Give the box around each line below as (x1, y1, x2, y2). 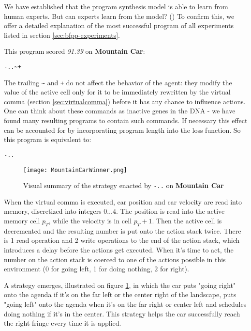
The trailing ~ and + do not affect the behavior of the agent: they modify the (4, 77, 232, 87)
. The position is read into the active (116, 206, 225, 216)
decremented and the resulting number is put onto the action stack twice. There (4, 225, 241, 236)
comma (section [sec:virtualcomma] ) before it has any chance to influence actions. (4, 96, 246, 106)
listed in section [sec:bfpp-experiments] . (4, 30, 120, 40)
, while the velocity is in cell (48, 216, 132, 225)
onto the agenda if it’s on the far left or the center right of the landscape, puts (4, 289, 236, 299)
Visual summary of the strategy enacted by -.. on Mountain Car (23, 180, 224, 190)
